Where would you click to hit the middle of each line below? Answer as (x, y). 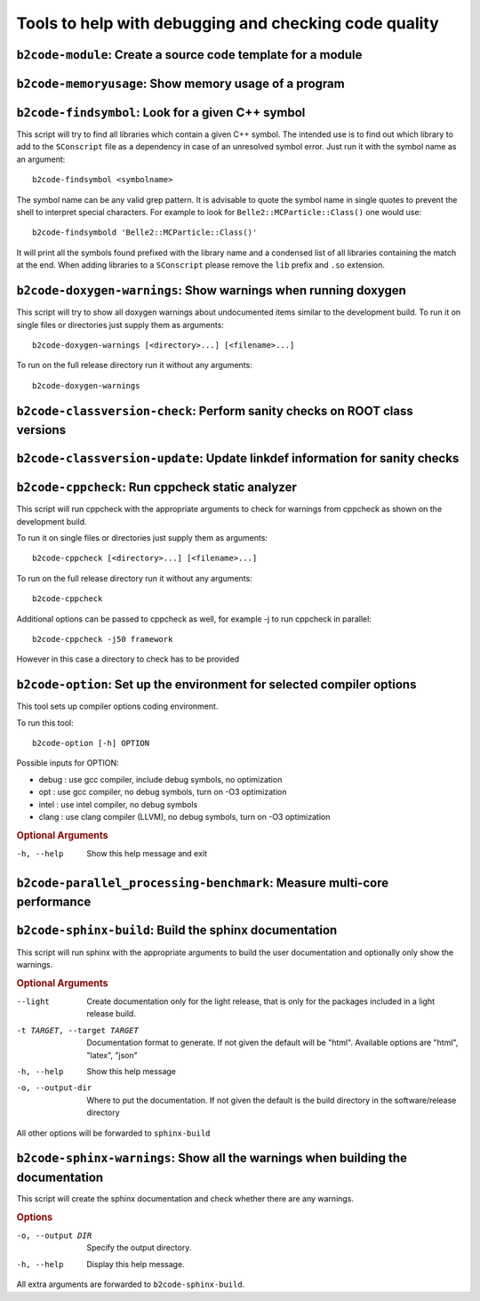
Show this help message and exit (147, 854)
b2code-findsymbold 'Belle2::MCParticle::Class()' (145, 233)
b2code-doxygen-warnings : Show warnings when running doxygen (211, 290)
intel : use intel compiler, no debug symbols (118, 804)
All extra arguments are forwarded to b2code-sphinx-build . (131, 1284)
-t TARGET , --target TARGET (78, 1030)
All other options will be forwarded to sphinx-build (113, 1133)
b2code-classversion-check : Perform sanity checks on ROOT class (215, 410)
